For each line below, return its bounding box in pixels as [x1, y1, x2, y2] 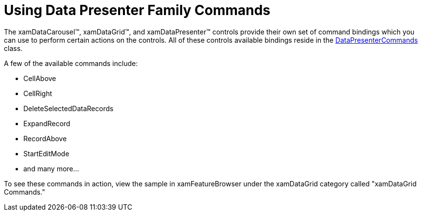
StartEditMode [23, 149, 70, 158]
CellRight [23, 89, 53, 98]
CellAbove [23, 74, 56, 83]
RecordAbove [23, 134, 67, 143]
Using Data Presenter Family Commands [4, 2, 271, 18]
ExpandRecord [23, 119, 70, 128]
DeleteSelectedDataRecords [23, 104, 114, 113]
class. [4, 44, 23, 52]
